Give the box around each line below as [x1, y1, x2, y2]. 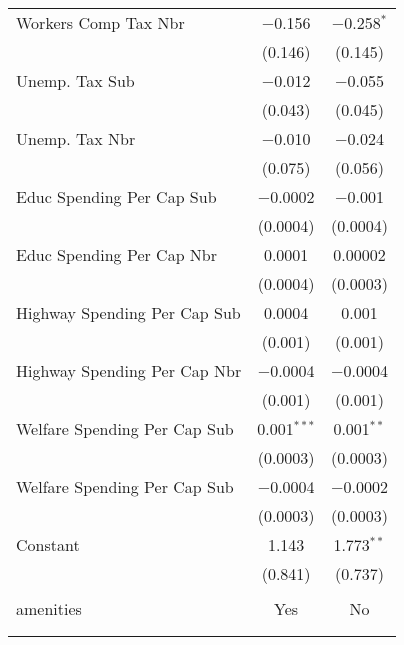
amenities [16, 597, 82, 620]
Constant [16, 533, 80, 556]
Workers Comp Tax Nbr [16, 11, 185, 34]
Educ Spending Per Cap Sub [16, 185, 217, 208]
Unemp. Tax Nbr [16, 127, 136, 150]
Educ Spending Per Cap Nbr [16, 243, 218, 266]
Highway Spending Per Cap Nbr [16, 359, 242, 382]
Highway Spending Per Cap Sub [16, 301, 241, 324]
